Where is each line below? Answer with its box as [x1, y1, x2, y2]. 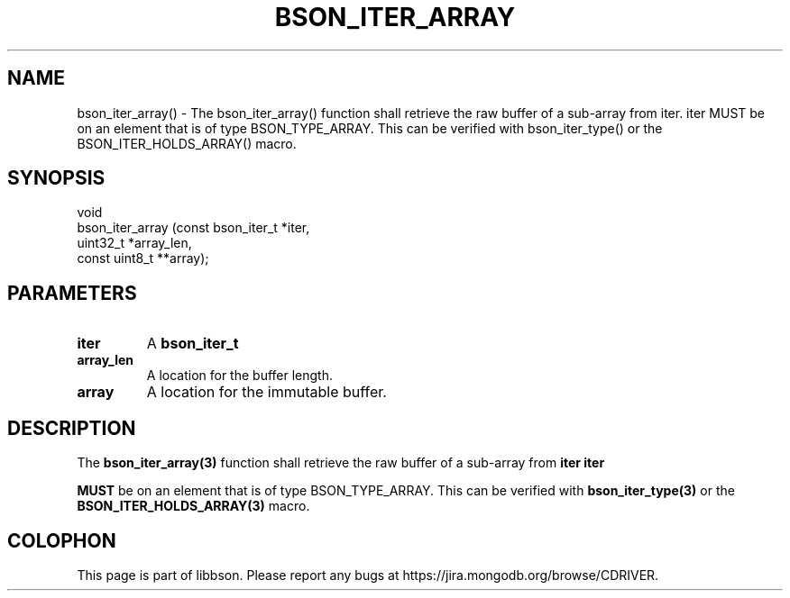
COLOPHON [7, 529, 116, 552]
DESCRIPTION [7, 416, 136, 439]
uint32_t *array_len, [77, 235, 192, 251]
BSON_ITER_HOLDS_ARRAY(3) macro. [77, 498, 310, 514]
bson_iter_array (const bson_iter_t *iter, [77, 220, 310, 236]
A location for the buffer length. [146, 367, 334, 384]
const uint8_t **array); [77, 250, 209, 267]
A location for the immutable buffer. [146, 383, 387, 402]
